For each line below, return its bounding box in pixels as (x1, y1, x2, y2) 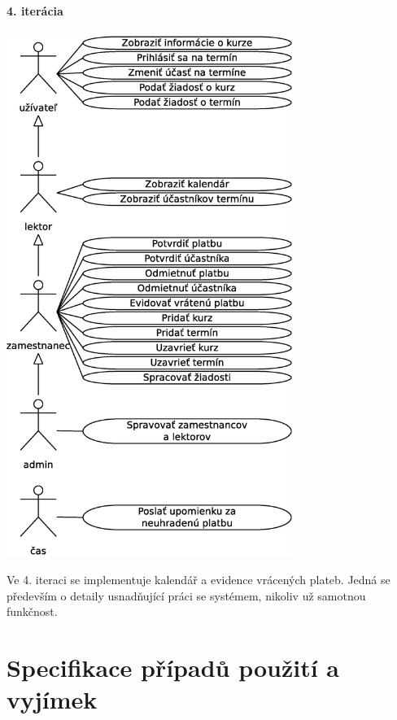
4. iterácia (7, 2, 63, 19)
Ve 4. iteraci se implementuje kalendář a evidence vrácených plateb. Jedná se (7, 570, 390, 587)
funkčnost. (7, 603, 58, 620)
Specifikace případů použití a (7, 650, 339, 683)
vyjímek (7, 683, 98, 716)
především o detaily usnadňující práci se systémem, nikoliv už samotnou (7, 587, 366, 604)
